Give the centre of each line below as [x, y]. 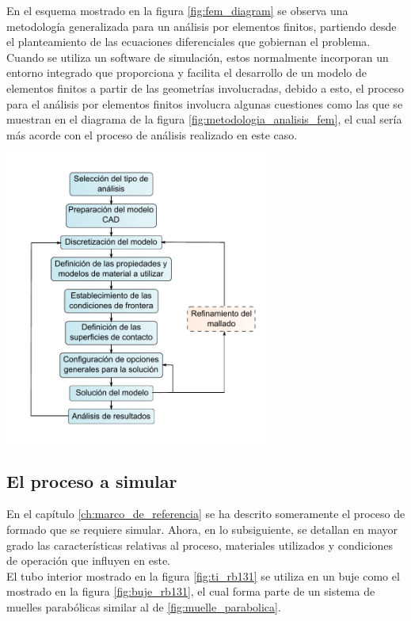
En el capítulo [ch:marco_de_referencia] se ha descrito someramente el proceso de [206, 514]
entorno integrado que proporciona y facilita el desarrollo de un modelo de [186, 72]
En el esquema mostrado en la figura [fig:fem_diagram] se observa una [177, 10]
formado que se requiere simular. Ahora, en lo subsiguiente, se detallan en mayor [202, 530]
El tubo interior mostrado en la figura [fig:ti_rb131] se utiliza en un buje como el [203, 575]
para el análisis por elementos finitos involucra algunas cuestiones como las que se [205, 103]
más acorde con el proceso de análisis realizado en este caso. [152, 134]
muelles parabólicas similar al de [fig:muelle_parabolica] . [144, 606]
